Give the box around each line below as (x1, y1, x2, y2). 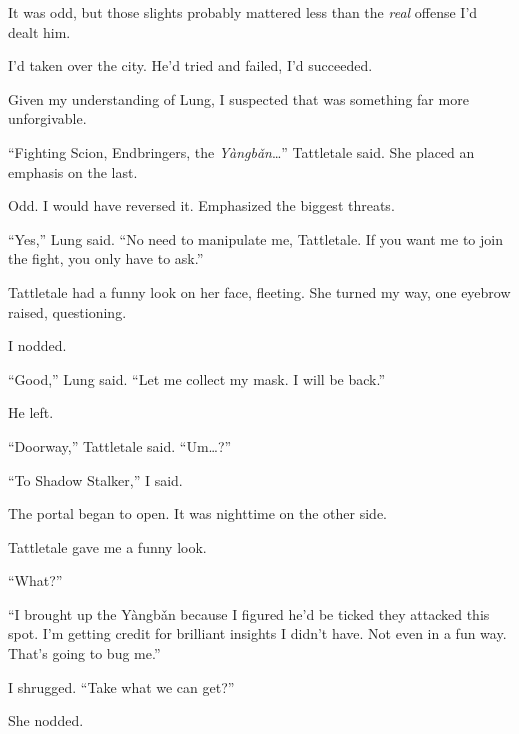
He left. (8, 402, 54, 423)
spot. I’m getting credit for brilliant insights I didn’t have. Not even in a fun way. (8, 623, 507, 644)
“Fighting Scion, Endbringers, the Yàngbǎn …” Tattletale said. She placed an (8, 141, 475, 162)
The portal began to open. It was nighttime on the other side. (8, 503, 388, 524)
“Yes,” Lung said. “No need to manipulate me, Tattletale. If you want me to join (8, 228, 503, 249)
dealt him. (8, 21, 71, 42)
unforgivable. (8, 108, 87, 129)
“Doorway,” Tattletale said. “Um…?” (8, 435, 232, 456)
